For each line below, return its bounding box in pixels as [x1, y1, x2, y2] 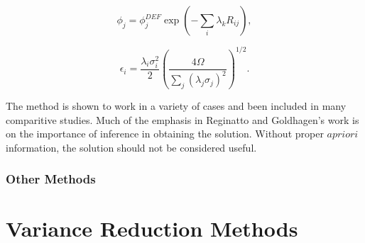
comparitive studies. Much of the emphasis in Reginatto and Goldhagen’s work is [6, 112, 359, 127]
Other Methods [6, 170, 96, 188]
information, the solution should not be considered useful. [6, 140, 257, 154]
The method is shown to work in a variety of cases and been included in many [6, 98, 347, 113]
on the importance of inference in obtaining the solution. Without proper [6, 126, 324, 141]
